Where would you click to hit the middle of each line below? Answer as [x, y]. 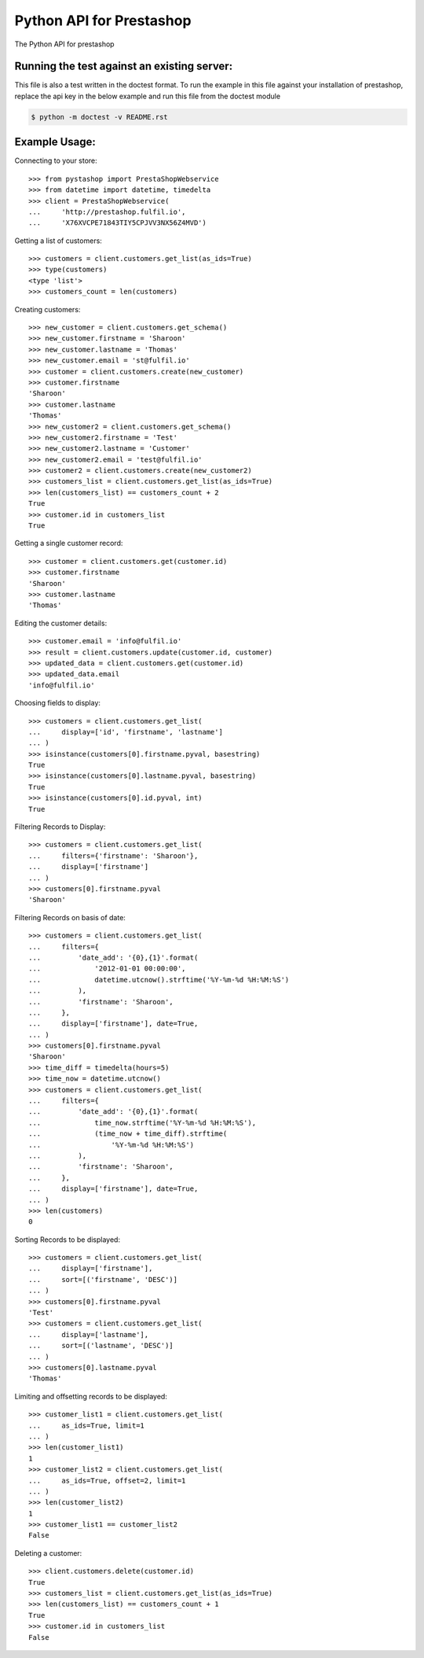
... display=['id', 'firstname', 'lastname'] [126, 732]
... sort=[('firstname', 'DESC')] [103, 1279]
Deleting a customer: [48, 1553]
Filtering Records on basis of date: [70, 917]
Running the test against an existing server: [124, 66]
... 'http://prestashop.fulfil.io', [107, 212]
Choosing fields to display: [58, 703]
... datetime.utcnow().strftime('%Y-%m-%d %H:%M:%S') [159, 980]
